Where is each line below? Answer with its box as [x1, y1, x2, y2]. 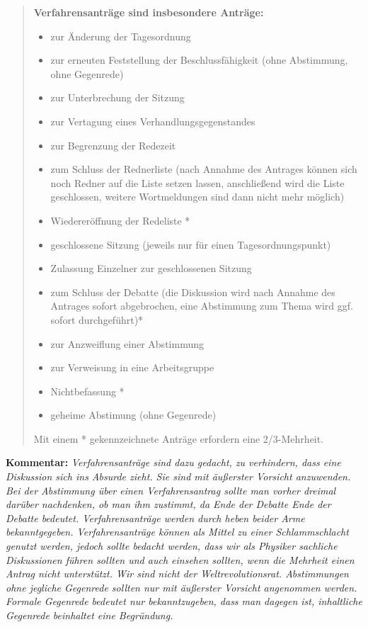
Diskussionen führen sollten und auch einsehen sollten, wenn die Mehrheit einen [6, 552, 355, 567]
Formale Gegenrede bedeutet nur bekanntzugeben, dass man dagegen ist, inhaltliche [6, 594, 362, 609]
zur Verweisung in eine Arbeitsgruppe [50, 360, 214, 375]
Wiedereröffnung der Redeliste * [50, 213, 190, 227]
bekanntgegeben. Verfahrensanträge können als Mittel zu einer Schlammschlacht [6, 524, 349, 539]
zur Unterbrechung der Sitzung [50, 90, 185, 105]
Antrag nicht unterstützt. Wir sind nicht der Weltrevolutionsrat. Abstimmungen [6, 566, 349, 581]
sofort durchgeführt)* [50, 312, 144, 327]
